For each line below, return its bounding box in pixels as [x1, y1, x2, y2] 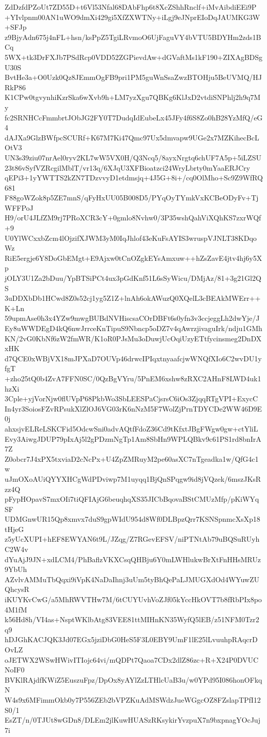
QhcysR [5, 584, 30, 595]
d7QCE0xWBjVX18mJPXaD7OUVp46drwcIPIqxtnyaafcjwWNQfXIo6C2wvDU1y [5, 353, 262, 363]
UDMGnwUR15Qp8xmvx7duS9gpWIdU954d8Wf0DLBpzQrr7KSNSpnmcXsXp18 [5, 514, 260, 524]
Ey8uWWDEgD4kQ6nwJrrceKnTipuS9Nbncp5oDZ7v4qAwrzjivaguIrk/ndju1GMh [5, 323, 262, 333]
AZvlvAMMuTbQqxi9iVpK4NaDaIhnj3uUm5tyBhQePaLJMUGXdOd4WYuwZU [5, 574, 260, 584]
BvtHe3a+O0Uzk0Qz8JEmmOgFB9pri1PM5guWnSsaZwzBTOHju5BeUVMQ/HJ [5, 72, 262, 83]
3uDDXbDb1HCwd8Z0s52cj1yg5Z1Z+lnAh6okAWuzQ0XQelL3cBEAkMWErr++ [5, 293, 261, 303]
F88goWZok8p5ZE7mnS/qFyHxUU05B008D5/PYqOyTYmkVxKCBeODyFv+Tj [5, 192, 259, 203]
